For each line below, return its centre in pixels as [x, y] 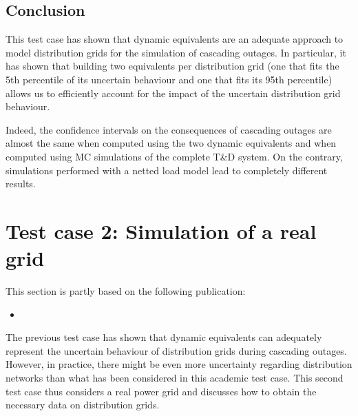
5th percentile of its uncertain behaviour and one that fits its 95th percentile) [169, 79]
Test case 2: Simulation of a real [161, 230]
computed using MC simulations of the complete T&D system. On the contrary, [174, 156]
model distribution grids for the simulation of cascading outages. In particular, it [176, 52]
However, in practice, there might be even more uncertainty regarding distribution [179, 364]
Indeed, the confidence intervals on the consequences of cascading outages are [169, 129]
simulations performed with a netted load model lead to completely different [167, 170]
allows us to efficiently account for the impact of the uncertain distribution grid [173, 93]
